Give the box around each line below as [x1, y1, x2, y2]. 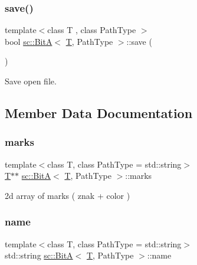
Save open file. [5, 75, 57, 87]
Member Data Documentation [5, 103, 193, 122]
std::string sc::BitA [5, 249, 73, 261]
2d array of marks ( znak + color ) [5, 189, 130, 201]
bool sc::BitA [5, 35, 52, 47]
